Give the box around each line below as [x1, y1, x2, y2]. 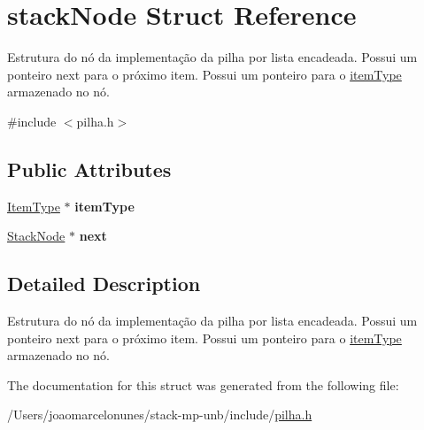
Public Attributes [7, 155, 172, 182]
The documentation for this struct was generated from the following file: [7, 375, 399, 394]
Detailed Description [7, 270, 201, 297]
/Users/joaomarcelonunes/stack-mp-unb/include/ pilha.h [7, 405, 312, 424]
